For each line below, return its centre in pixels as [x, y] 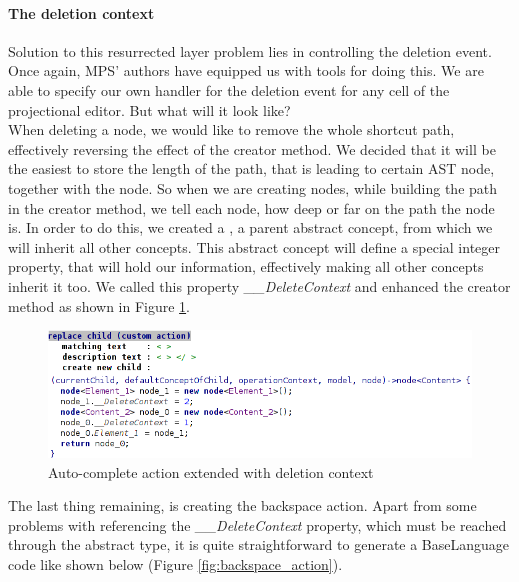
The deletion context [81, 12]
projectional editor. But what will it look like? [149, 109]
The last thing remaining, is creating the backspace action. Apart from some [242, 505]
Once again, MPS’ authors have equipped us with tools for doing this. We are [246, 70]
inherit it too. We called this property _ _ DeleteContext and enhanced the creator [259, 285]
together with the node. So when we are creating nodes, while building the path [253, 187]
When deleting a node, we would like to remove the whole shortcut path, [231, 129]
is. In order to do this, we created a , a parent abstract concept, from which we [250, 227]
